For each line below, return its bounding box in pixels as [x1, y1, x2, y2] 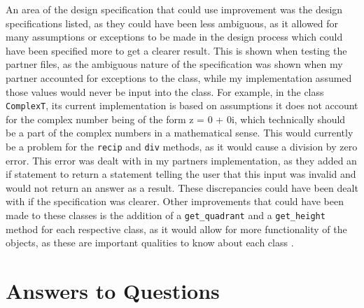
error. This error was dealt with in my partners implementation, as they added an [6, 153, 357, 167]
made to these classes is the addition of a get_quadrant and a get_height [6, 208, 325, 223]
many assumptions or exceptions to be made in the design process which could [6, 29, 343, 44]
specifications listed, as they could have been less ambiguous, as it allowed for [6, 15, 339, 30]
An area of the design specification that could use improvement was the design [6, 2, 343, 16]
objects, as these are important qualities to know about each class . [6, 235, 294, 250]
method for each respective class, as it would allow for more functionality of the [6, 221, 347, 236]
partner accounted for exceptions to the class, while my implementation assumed [6, 70, 352, 85]
